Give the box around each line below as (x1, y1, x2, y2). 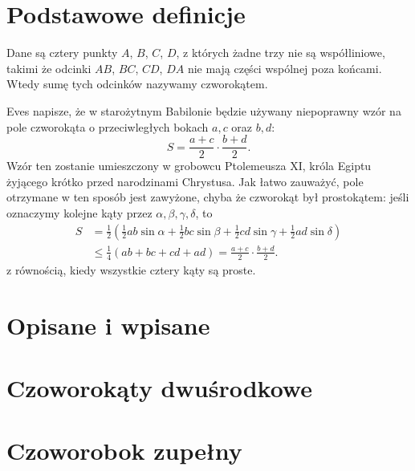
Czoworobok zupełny (6, 434, 242, 467)
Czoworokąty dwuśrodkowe (6, 371, 312, 404)
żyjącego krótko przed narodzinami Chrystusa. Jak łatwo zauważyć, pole (6, 173, 364, 189)
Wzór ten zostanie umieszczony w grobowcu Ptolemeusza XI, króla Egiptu (6, 157, 372, 174)
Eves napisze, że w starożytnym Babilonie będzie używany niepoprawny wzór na (6, 102, 401, 119)
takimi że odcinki (6, 59, 92, 76)
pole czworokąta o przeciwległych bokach (6, 118, 209, 135)
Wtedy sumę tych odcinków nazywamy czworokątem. (6, 75, 268, 92)
